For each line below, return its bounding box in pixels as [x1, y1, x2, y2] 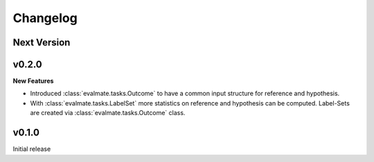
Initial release [12, 145, 51, 153]
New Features [12, 77, 54, 85]
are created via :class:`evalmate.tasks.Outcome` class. [30, 109, 186, 117]
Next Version [12, 37, 71, 48]
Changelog [12, 10, 78, 26]
